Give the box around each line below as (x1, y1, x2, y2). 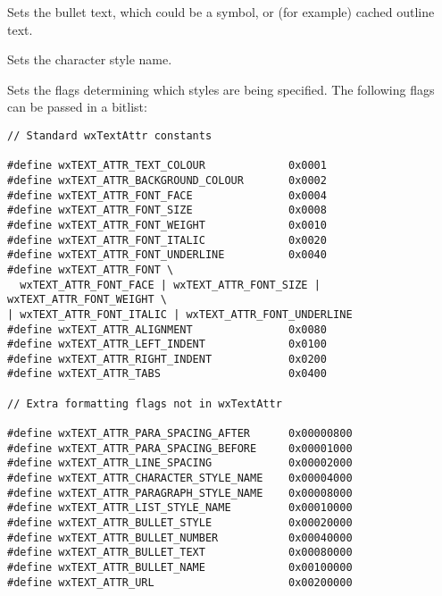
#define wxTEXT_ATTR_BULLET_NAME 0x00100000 (7, 561, 353, 574)
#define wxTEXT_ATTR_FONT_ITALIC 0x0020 (7, 233, 327, 247)
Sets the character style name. (7, 50, 172, 69)
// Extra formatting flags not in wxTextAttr (7, 397, 282, 410)
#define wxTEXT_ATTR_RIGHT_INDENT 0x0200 (7, 352, 327, 365)
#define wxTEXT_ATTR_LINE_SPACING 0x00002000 (7, 457, 353, 470)
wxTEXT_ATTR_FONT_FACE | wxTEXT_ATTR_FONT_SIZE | (20, 278, 321, 291)
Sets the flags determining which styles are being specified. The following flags (7, 80, 435, 98)
